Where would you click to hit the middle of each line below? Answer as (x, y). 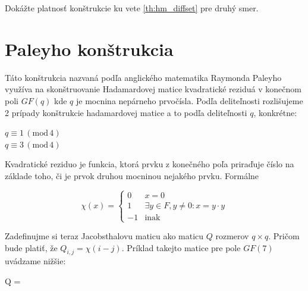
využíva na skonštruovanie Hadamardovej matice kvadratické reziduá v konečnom (153, 89)
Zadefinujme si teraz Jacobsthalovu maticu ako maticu (104, 236)
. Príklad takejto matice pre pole (181, 247)
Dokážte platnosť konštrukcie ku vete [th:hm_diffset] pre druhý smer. (132, 8)
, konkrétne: (275, 112)
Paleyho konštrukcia (89, 48)
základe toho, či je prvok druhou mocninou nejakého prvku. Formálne (132, 175)
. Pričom (284, 236)
